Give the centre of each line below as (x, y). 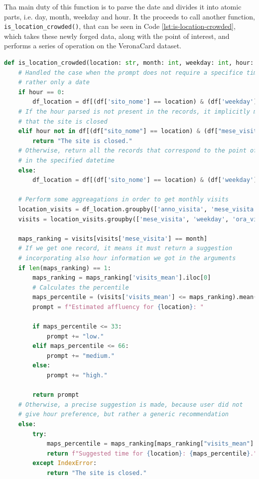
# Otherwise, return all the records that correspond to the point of (138, 151)
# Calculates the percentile (81, 287)
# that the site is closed (63, 121)
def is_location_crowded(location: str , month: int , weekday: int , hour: (129, 63)
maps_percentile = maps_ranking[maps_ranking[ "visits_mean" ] (150, 444)
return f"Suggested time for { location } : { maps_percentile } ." (152, 453)
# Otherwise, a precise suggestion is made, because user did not (130, 404)
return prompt (56, 395)
